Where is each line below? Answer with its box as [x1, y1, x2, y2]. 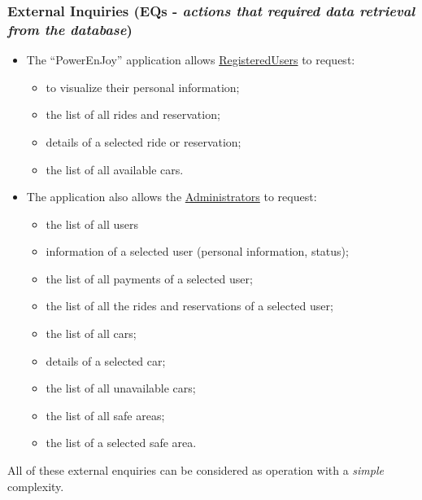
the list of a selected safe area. [46, 434, 197, 451]
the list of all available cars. [46, 160, 184, 178]
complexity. [7, 477, 64, 494]
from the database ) [7, 19, 133, 39]
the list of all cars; [46, 325, 137, 342]
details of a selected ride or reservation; [46, 133, 241, 150]
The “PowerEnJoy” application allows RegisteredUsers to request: [26, 51, 355, 68]
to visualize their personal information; [46, 78, 240, 95]
